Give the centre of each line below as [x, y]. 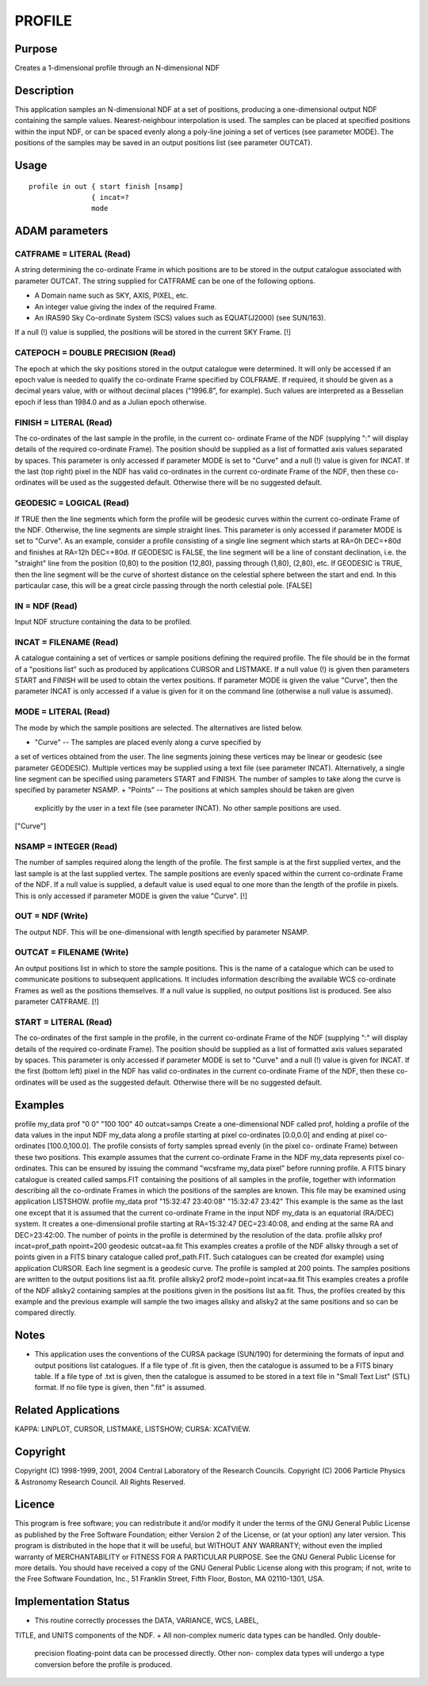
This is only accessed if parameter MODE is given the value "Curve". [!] [131, 896]
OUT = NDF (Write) [52, 916]
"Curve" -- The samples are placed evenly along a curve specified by [148, 742]
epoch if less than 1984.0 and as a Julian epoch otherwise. [111, 401]
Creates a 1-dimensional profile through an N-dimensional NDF [117, 68]
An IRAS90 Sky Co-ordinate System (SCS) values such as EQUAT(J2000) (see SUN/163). [180, 318]
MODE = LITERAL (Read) [62, 712]
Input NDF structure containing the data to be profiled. [103, 622]
